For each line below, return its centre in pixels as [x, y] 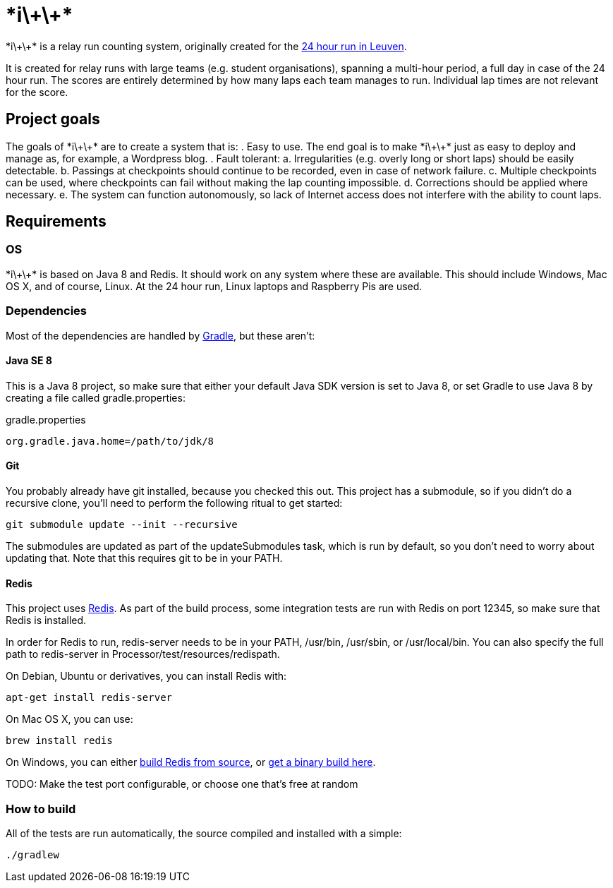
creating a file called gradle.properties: [96, 397]
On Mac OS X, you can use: [69, 719]
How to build [41, 809]
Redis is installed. [46, 620]
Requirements [56, 222]
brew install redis [59, 741]
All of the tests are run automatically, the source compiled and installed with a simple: [204, 833]
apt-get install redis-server [89, 698]
